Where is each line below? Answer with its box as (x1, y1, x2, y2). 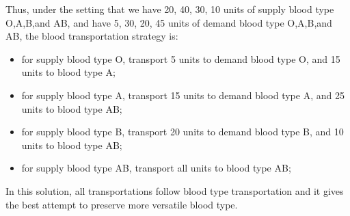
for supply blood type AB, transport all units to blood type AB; (21, 161, 291, 175)
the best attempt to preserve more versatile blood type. (5, 197, 238, 211)
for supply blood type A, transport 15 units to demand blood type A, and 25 (21, 87, 345, 102)
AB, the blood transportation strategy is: (5, 29, 178, 43)
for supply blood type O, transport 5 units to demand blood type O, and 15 (21, 51, 340, 66)
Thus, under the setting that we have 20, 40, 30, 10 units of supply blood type (5, 2, 334, 16)
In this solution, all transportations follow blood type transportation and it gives (5, 183, 344, 198)
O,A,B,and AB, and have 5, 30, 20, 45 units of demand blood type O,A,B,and (5, 15, 332, 29)
